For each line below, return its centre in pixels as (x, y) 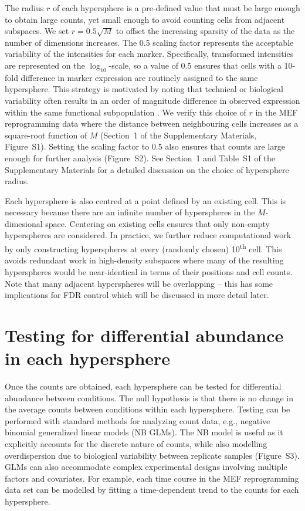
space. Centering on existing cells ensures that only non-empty (158, 223)
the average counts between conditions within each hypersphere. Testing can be (148, 409)
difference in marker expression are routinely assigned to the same (139, 77)
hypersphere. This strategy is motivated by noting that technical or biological (144, 89)
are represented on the (45, 65)
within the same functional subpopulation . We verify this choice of (126, 112)
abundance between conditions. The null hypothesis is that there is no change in (149, 397)
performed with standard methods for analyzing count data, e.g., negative (138, 420)
